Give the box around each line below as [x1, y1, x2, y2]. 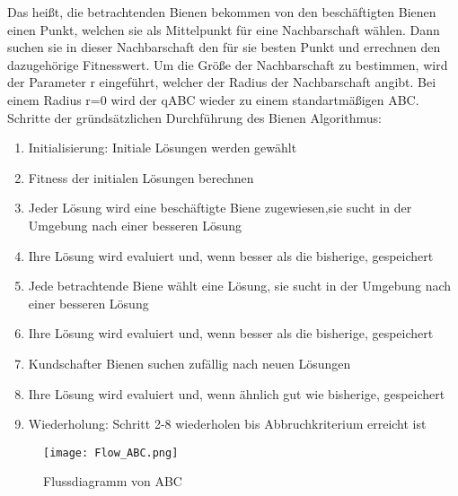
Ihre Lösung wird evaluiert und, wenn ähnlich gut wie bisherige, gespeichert [28, 384, 445, 403]
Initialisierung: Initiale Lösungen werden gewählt [28, 138, 297, 157]
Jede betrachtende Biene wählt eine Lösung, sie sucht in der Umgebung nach [28, 276, 452, 295]
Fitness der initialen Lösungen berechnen [28, 168, 254, 187]
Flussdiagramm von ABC [43, 472, 182, 491]
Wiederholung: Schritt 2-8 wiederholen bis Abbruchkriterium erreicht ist [28, 414, 427, 433]
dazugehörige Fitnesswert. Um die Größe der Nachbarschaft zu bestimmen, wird [7, 55, 448, 74]
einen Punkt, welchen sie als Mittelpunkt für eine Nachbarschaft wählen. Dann [7, 20, 440, 39]
